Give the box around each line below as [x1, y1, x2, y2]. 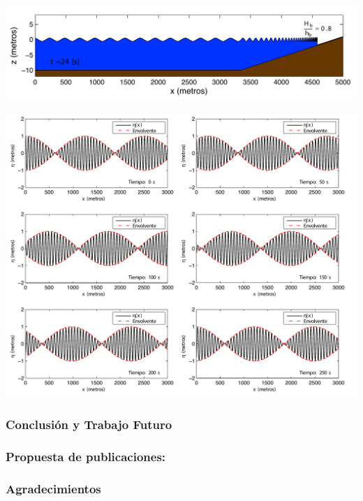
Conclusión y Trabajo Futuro [6, 416, 172, 433]
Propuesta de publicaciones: [6, 447, 166, 465]
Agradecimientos [6, 479, 101, 497]
